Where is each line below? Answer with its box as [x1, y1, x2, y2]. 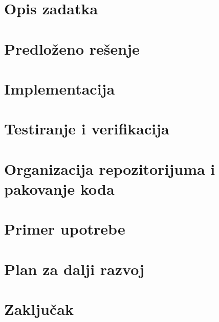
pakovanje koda [4, 178, 115, 199]
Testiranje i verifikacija [4, 118, 169, 139]
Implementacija [4, 78, 115, 99]
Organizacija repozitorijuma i [4, 158, 215, 179]
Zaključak [4, 298, 74, 319]
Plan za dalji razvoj [4, 258, 145, 279]
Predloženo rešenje [4, 38, 140, 59]
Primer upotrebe [4, 218, 125, 239]
